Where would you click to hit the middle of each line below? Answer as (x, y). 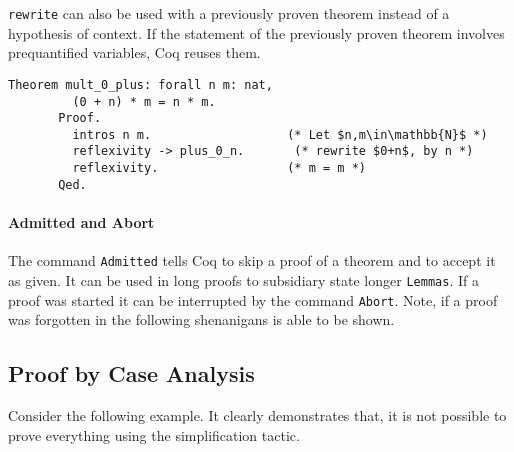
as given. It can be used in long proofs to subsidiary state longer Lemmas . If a (243, 279)
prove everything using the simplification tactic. (154, 434)
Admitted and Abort (81, 222)
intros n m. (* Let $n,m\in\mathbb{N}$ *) (280, 134)
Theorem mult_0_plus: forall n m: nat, (140, 84)
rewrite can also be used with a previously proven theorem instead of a (229, 13)
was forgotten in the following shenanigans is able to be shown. (201, 319)
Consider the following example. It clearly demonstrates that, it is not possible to (257, 415)
